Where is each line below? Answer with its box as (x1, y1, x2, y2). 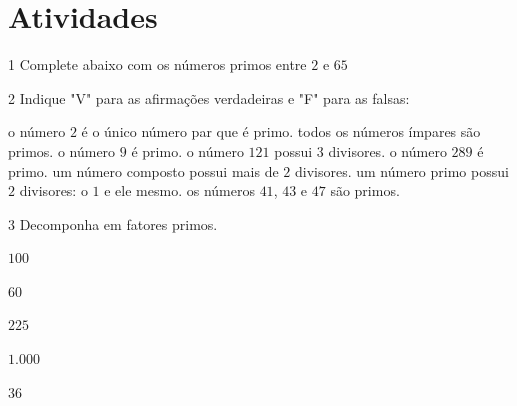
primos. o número (8, 140, 116, 161)
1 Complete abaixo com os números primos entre (8, 54, 307, 75)
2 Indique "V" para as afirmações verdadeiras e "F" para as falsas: (8, 87, 410, 108)
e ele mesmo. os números (104, 180, 255, 201)
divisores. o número (328, 140, 447, 161)
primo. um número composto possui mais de (8, 160, 279, 181)
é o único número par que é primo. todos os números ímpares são (81, 121, 481, 142)
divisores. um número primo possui (294, 160, 509, 181)
